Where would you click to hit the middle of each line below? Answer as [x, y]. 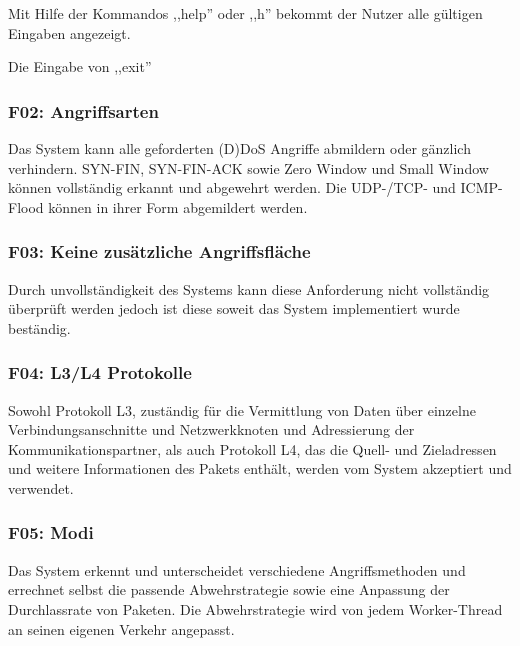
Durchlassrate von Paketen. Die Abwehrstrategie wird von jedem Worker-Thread [255, 608]
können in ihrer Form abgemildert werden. [178, 206]
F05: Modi [51, 532]
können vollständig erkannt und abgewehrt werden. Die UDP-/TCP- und [232, 187]
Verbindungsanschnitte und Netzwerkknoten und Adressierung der [211, 429]
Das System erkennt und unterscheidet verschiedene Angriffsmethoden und [237, 569]
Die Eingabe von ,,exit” [80, 66]
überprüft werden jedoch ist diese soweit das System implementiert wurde [234, 308]
